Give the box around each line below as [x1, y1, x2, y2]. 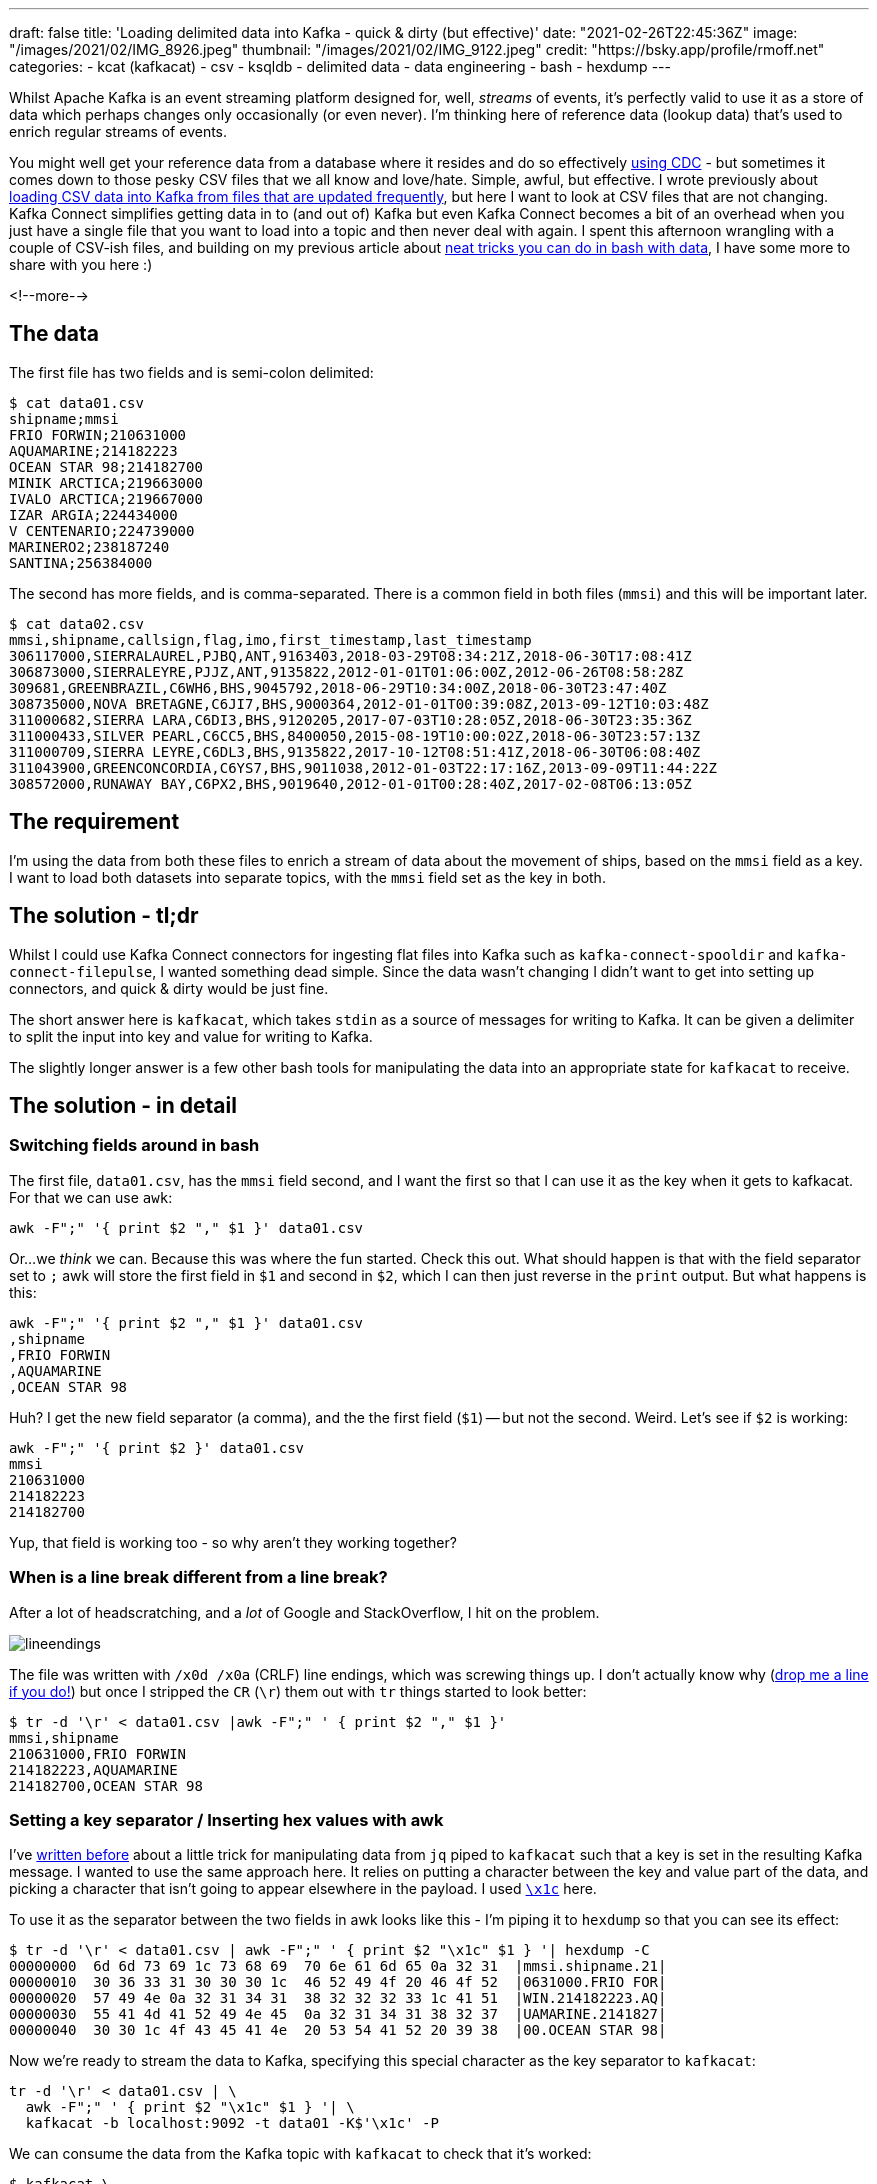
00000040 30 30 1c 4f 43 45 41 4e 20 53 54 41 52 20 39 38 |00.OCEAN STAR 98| [9, 2022, 667, 2039]
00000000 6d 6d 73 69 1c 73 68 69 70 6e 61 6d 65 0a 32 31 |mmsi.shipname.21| [9, 1958, 667, 1975]
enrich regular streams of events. [9, 123, 228, 140]
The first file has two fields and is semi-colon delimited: [9, 363, 374, 381]
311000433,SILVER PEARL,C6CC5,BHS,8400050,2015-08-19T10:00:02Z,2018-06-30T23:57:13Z [9, 727, 701, 744]
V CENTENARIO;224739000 [9, 522, 195, 539]
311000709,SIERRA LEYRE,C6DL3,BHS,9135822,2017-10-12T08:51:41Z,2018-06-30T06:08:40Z [9, 743, 701, 760]
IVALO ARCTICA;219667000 [9, 490, 203, 507]
